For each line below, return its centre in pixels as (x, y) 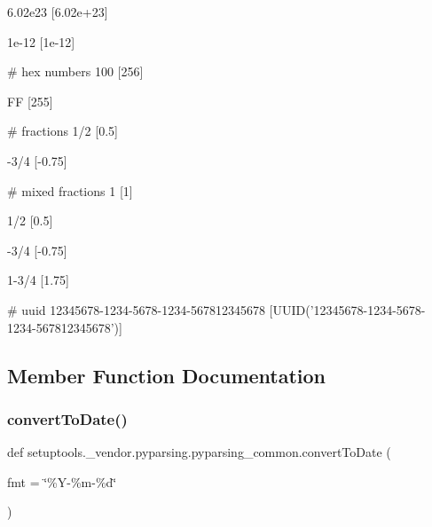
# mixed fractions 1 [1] (70, 190)
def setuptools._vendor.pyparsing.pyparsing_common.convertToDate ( (199, 452)
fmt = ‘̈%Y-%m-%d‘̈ (62, 481)
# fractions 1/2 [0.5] (63, 131)
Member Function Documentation (167, 375)
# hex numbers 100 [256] (75, 71)
